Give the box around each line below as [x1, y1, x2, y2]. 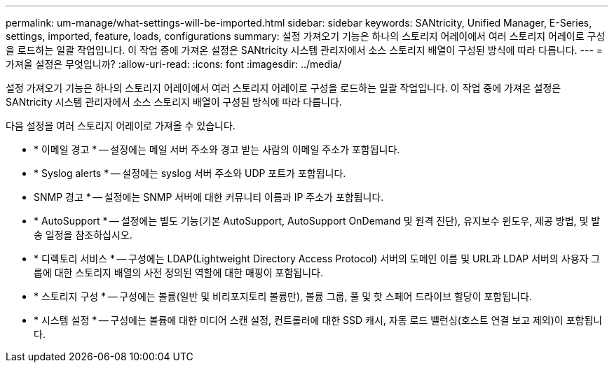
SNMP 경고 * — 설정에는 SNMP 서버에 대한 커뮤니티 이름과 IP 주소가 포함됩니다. [34, 191, 384, 203]
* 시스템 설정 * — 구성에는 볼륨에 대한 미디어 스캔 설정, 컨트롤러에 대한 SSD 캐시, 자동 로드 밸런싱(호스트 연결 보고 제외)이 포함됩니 [34, 314, 603, 326]
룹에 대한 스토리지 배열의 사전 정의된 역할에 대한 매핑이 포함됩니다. [34, 267, 323, 278]
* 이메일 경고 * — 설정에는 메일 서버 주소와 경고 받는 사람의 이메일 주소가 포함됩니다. [34, 143, 400, 155]
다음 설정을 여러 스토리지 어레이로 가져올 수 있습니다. [6, 120, 236, 132]
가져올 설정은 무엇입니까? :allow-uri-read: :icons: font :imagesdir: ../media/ [6, 58, 342, 70]
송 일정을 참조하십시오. [34, 229, 132, 241]
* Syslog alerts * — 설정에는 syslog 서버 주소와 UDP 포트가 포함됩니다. [34, 167, 346, 179]
